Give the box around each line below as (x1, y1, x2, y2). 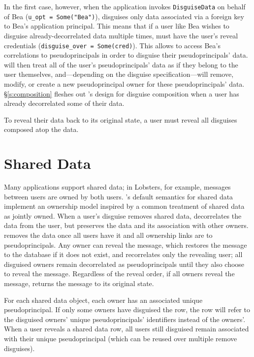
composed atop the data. (4, 124, 79, 134)
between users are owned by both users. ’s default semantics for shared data (4, 191, 233, 201)
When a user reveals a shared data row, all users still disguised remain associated (4, 324, 249, 334)
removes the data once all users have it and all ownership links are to (4, 230, 213, 240)
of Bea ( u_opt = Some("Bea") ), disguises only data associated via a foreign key (4, 11, 244, 21)
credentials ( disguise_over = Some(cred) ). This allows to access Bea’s (4, 40, 221, 50)
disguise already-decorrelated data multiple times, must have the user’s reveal (4, 30, 238, 40)
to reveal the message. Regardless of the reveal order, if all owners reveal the (4, 268, 235, 279)
